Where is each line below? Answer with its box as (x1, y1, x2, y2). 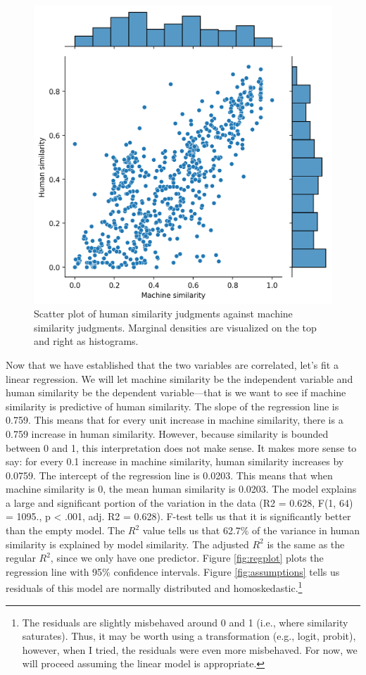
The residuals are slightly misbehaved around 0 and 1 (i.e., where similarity (22, 614, 348, 629)
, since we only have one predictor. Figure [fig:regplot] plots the (50, 550, 324, 565)
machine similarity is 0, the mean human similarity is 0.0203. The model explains (6, 481, 357, 496)
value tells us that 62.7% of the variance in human (142, 523, 360, 538)
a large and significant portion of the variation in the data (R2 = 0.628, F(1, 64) (6, 495, 353, 510)
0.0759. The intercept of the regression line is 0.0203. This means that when (6, 467, 333, 482)
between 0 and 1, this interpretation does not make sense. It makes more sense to (6, 440, 357, 455)
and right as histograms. (34, 334, 139, 348)
